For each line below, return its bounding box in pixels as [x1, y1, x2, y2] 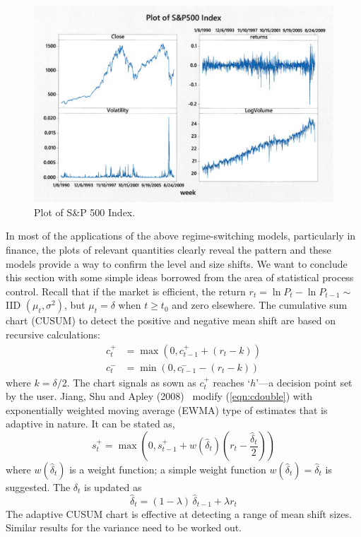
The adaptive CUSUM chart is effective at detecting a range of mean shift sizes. [6, 506, 352, 521]
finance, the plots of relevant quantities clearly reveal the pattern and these [6, 242, 331, 257]
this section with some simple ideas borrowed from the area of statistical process [6, 270, 354, 285]
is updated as [84, 480, 142, 495]
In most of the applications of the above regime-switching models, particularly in [6, 228, 356, 243]
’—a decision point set [256, 374, 353, 389]
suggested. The [6, 480, 71, 495]
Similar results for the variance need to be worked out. [6, 520, 242, 535]
